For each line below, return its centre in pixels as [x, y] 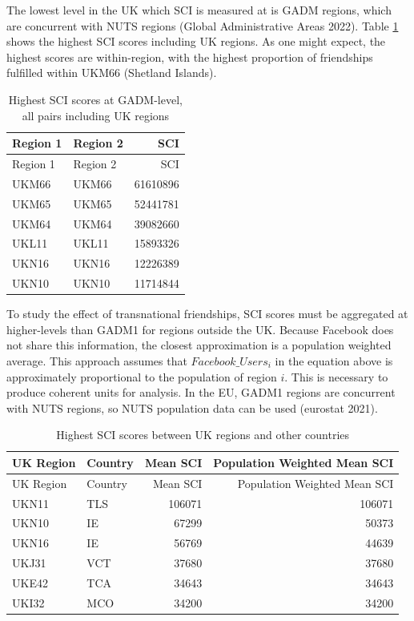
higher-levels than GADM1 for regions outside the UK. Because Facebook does [200, 329]
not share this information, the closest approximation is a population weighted [199, 345]
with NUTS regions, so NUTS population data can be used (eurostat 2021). [192, 407]
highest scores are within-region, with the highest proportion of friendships [190, 56]
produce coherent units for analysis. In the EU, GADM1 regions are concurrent [201, 392]
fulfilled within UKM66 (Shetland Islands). [112, 73]
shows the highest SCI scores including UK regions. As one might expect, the [196, 41]
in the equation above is [334, 360]
